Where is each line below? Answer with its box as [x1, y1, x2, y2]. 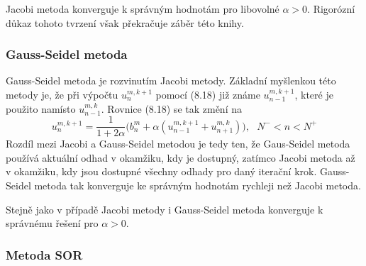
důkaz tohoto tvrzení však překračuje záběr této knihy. [6, 15, 244, 30]
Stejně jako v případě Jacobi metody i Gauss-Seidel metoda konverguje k [6, 201, 323, 216]
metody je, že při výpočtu [6, 87, 118, 101]
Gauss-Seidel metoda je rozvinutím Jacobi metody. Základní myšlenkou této [6, 73, 336, 88]
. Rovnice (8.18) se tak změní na [101, 101, 242, 116]
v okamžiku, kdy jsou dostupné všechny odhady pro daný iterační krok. [6, 164, 317, 179]
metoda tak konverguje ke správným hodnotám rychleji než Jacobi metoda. [34, 178, 361, 193]
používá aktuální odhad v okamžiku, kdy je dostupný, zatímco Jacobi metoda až [6, 150, 355, 165]
